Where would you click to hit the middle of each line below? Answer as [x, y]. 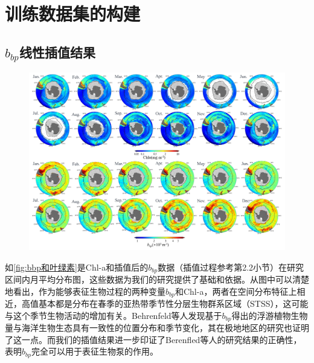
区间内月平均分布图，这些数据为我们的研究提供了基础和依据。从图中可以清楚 [157, 279]
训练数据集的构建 [73, 14]
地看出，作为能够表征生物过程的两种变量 [85, 291]
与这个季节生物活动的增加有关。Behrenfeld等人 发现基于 [114, 315]
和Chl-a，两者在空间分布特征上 [236, 291]
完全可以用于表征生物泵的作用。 [95, 351]
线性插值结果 [57, 52]
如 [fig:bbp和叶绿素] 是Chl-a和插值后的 [77, 267]
